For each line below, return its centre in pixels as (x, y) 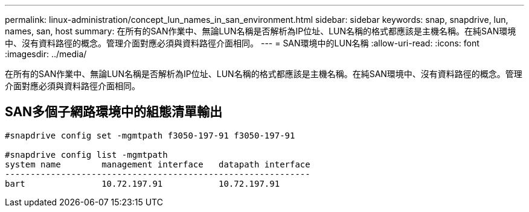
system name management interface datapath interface (158, 164)
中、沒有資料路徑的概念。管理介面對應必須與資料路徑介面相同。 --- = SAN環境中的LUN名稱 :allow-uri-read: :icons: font (242, 43)
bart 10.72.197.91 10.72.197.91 (143, 183)
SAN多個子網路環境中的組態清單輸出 (114, 112)
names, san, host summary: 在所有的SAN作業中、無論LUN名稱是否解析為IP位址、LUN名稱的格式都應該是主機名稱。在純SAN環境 (261, 31)
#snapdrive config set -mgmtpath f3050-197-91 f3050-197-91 (150, 135)
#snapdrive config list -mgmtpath (86, 154)
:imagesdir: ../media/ (46, 54)
